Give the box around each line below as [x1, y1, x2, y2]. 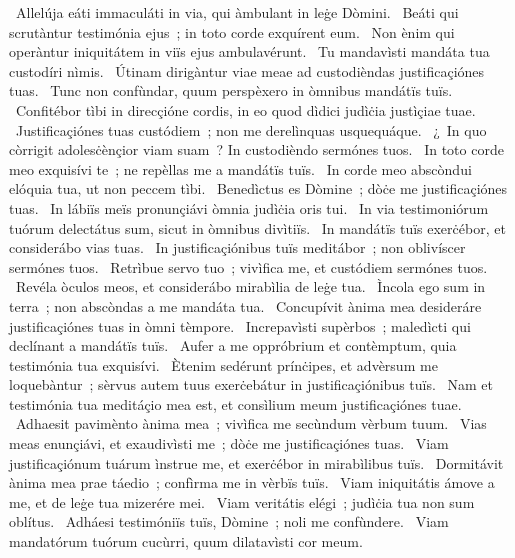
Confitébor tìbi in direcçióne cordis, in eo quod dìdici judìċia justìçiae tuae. [15, 99, 476, 120]
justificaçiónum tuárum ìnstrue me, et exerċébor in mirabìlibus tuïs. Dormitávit [9, 452, 504, 473]
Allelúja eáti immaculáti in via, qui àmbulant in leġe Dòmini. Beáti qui [15, 2, 459, 22]
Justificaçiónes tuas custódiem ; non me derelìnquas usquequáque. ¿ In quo [15, 119, 487, 140]
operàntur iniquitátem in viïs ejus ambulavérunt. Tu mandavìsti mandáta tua [9, 41, 490, 62]
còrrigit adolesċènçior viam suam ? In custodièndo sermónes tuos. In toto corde [9, 139, 504, 160]
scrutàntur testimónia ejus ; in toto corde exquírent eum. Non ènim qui [9, 21, 455, 42]
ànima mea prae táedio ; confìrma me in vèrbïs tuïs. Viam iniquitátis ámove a [9, 472, 495, 493]
